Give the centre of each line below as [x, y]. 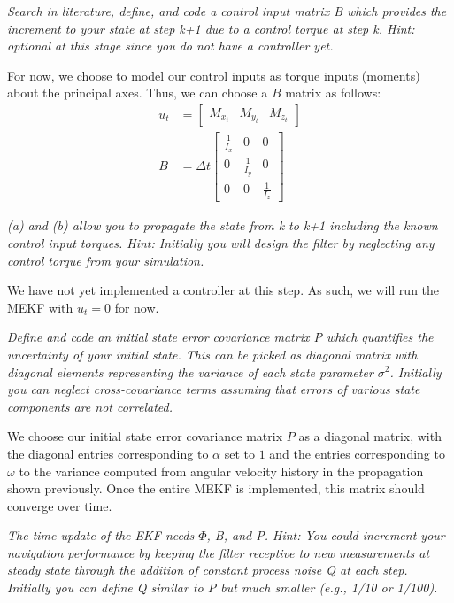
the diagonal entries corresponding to [108, 453]
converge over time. [60, 505]
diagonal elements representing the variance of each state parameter [190, 371]
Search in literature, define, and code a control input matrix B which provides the [227, 11]
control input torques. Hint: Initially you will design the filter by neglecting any [221, 242]
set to [239, 453]
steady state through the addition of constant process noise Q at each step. [208, 570]
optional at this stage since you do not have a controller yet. [170, 46]
